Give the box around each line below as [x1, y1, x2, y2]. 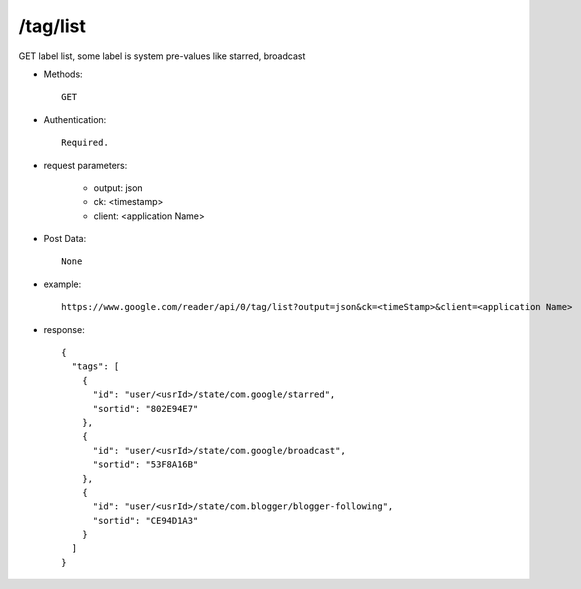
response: [43, 323, 85, 335]
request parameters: [43, 159, 128, 171]
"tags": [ [71, 361, 120, 372]
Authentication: [43, 113, 107, 125]
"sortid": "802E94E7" [92, 403, 199, 414]
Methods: [43, 68, 84, 80]
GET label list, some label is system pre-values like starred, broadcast [18, 50, 306, 62]
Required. [61, 137, 109, 149]
